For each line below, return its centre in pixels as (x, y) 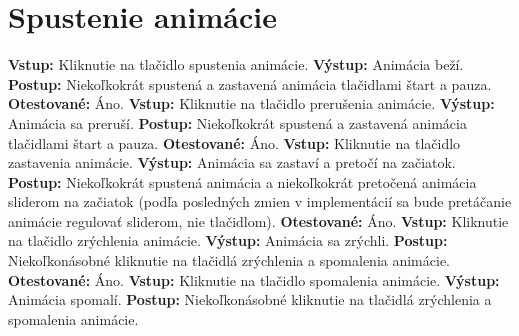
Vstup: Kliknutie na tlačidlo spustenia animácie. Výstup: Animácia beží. (236, 64)
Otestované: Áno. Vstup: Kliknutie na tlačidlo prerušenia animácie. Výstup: (251, 103)
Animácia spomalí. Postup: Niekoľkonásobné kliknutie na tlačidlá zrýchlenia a (250, 299)
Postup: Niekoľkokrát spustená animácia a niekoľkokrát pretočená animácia (242, 181)
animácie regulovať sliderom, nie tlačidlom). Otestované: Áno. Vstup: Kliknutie (258, 220)
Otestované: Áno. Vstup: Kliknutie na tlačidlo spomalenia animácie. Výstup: (254, 279)
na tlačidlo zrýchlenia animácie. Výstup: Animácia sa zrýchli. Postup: (228, 240)
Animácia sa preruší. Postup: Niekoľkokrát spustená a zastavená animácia (237, 122)
